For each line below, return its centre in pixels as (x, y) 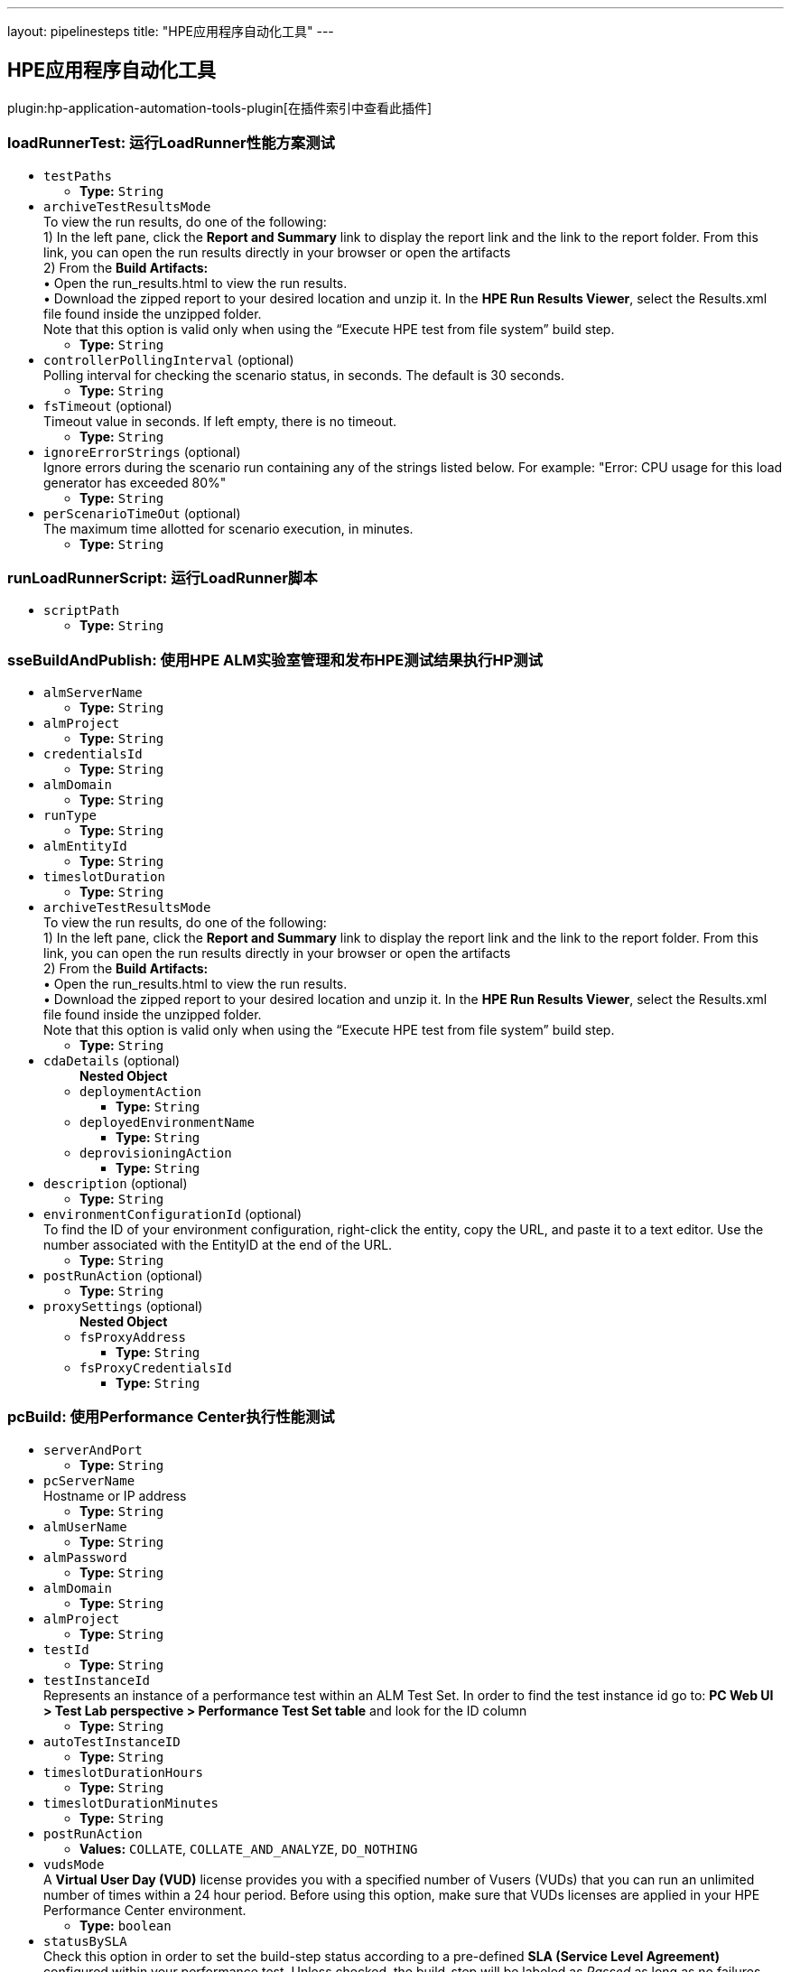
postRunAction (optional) (123, 1276)
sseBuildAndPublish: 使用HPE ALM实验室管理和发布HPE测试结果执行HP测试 (275, 660)
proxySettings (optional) (123, 1307)
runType (70, 816)
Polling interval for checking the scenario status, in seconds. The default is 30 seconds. (304, 375)
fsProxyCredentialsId (156, 1368)
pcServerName (89, 1480)
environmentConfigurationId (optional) (173, 1214)
